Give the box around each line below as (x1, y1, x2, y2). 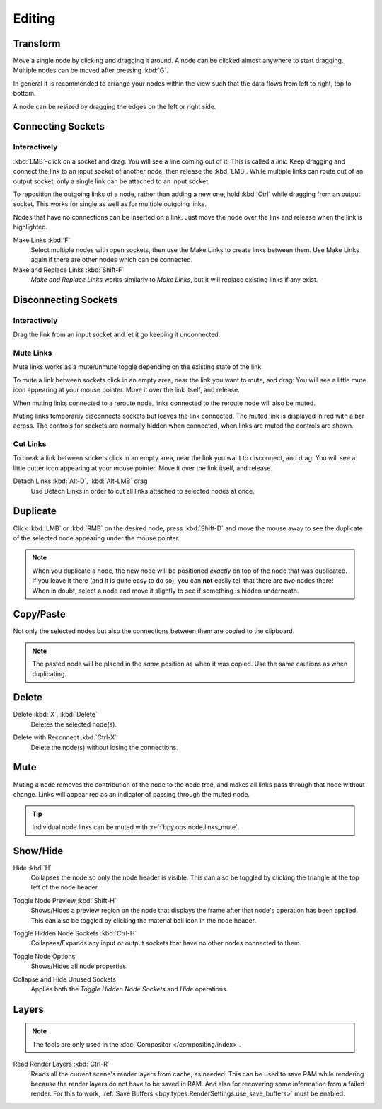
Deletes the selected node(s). (30, 720, 117, 729)
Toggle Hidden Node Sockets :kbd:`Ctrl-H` (13, 928, 137, 938)
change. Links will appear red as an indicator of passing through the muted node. (13, 790, 250, 798)
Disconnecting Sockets (13, 294, 118, 306)
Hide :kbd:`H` (13, 863, 52, 872)
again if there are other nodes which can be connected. (30, 256, 193, 264)
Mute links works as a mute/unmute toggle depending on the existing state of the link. (13, 363, 263, 371)
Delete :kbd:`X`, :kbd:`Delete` (13, 710, 98, 719)
